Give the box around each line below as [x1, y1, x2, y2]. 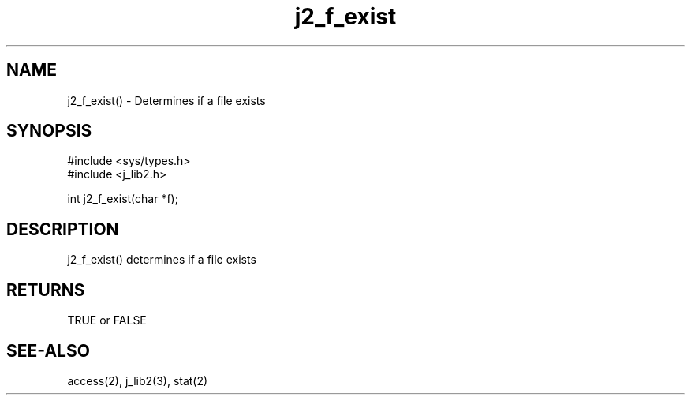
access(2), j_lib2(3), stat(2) [67, 373, 208, 388]
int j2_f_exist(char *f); [67, 192, 178, 206]
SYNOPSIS [6, 121, 92, 141]
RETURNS [6, 279, 85, 300]
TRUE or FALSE [67, 313, 147, 328]
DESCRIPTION [6, 219, 119, 239]
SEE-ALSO [6, 340, 90, 361]
